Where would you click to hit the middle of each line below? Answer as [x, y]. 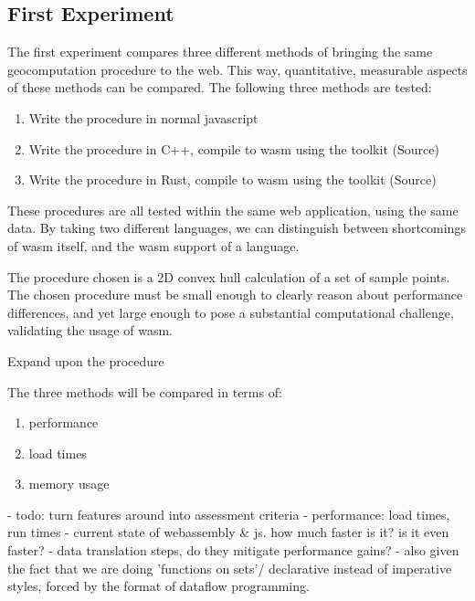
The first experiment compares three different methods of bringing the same [220, 52]
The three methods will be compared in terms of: [145, 391]
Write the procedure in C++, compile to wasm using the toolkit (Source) [234, 148]
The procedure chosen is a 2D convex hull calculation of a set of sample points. [229, 276]
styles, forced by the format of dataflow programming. [158, 586]
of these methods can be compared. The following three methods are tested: [220, 87]
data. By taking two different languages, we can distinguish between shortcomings [237, 228]
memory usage [69, 484]
